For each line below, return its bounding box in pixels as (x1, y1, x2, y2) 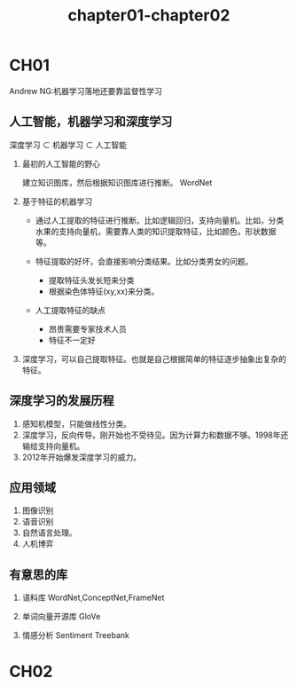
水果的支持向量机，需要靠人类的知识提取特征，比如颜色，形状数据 (35, 225, 277, 236)
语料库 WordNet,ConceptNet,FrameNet (21, 592, 165, 603)
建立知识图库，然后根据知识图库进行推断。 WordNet (21, 177, 213, 187)
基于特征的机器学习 (21, 196, 93, 207)
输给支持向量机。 (21, 440, 85, 451)
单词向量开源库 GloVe (21, 611, 101, 622)
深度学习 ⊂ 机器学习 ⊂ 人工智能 (9, 139, 127, 150)
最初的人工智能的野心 (21, 158, 100, 169)
